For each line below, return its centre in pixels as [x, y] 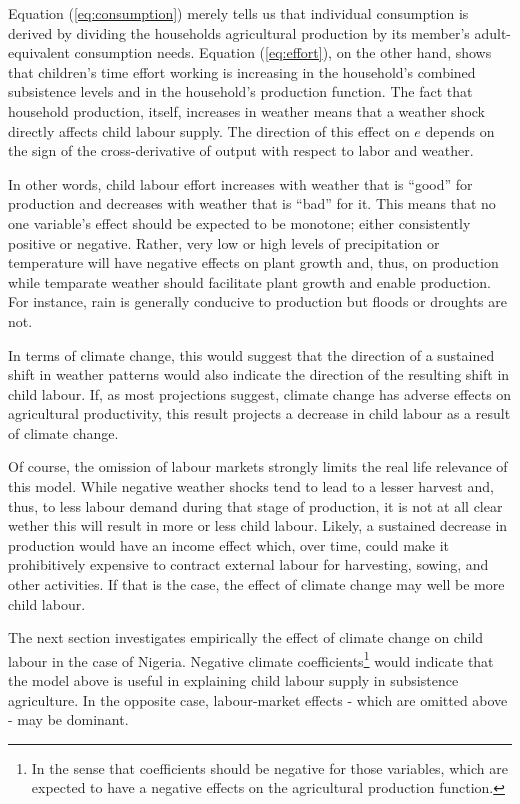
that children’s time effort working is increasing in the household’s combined [242, 71]
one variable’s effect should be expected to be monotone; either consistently [239, 222]
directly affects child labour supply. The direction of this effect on [209, 130]
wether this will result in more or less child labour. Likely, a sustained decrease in [258, 525]
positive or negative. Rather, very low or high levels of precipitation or [224, 242]
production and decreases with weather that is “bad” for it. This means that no [252, 203]
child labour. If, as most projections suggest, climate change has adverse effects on [260, 393]
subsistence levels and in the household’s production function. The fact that [240, 91]
